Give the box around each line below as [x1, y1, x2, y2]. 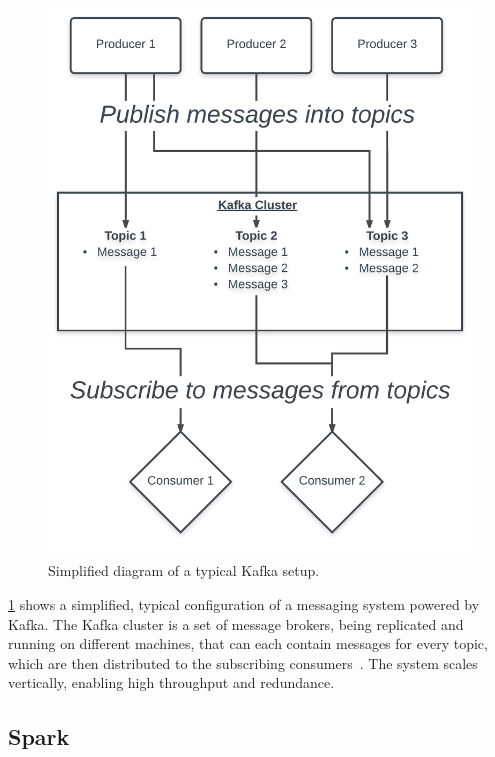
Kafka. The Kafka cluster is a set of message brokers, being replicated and [8, 613, 464, 634]
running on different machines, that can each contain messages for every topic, [8, 633, 488, 654]
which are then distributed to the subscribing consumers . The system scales [8, 652, 478, 673]
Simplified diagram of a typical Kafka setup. [48, 560, 320, 581]
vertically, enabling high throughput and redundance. [8, 672, 335, 693]
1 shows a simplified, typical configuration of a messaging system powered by [8, 594, 480, 615]
